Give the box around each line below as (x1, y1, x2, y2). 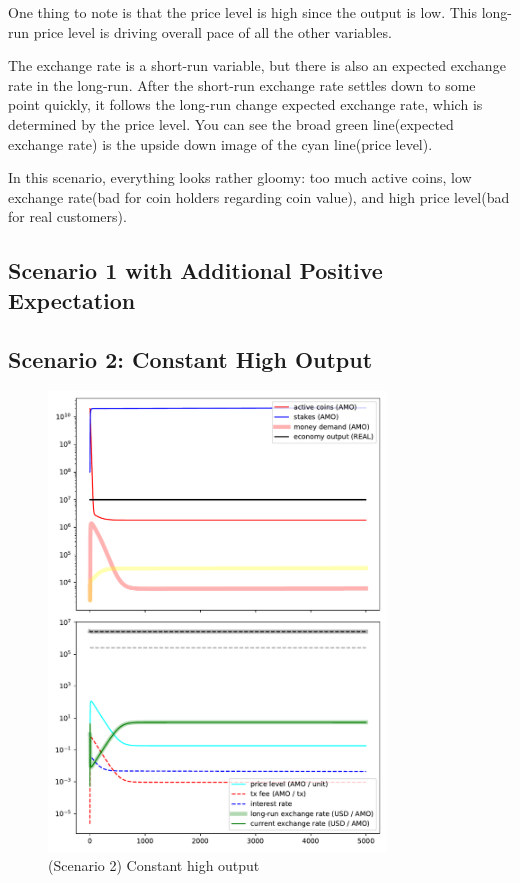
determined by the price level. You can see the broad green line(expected (8, 113, 454, 134)
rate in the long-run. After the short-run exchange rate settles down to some (8, 74, 476, 95)
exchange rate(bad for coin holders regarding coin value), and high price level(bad (8, 186, 510, 207)
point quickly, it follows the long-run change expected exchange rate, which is (8, 94, 483, 115)
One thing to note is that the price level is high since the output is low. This (8, 2, 478, 22)
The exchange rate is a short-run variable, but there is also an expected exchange (8, 55, 506, 76)
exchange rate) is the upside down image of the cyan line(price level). (8, 133, 433, 154)
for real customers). (8, 206, 127, 227)
